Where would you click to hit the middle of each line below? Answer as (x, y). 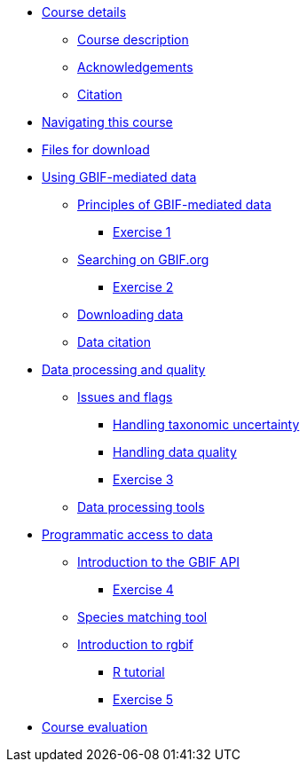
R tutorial (139, 672)
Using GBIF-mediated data (119, 177)
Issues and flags (125, 397)
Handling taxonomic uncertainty (206, 424)
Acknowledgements (135, 67)
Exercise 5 (143, 699)
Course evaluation (95, 727)
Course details (84, 12)
